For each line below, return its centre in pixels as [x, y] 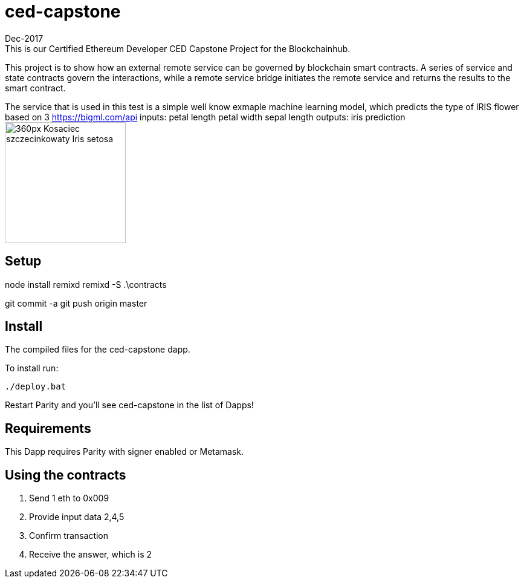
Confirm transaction [69, 536]
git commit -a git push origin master [76, 303]
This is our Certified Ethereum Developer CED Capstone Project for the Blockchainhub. [178, 48]
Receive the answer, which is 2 [91, 555]
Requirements [48, 428]
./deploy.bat [36, 387]
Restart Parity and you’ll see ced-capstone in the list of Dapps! [129, 405]
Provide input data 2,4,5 [77, 517]
